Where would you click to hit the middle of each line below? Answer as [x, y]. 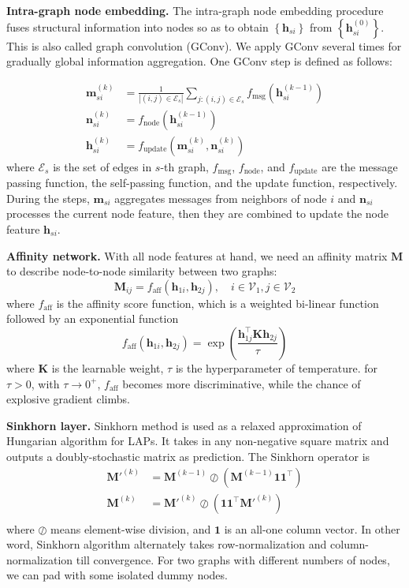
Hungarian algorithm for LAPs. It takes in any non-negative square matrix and [198, 441]
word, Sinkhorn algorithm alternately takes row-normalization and [167, 544]
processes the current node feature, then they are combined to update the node [197, 213]
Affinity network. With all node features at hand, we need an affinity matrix [197, 255]
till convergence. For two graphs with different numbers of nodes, [233, 559]
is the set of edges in [102, 166]
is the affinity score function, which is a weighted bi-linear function [218, 303]
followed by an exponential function [93, 318]
